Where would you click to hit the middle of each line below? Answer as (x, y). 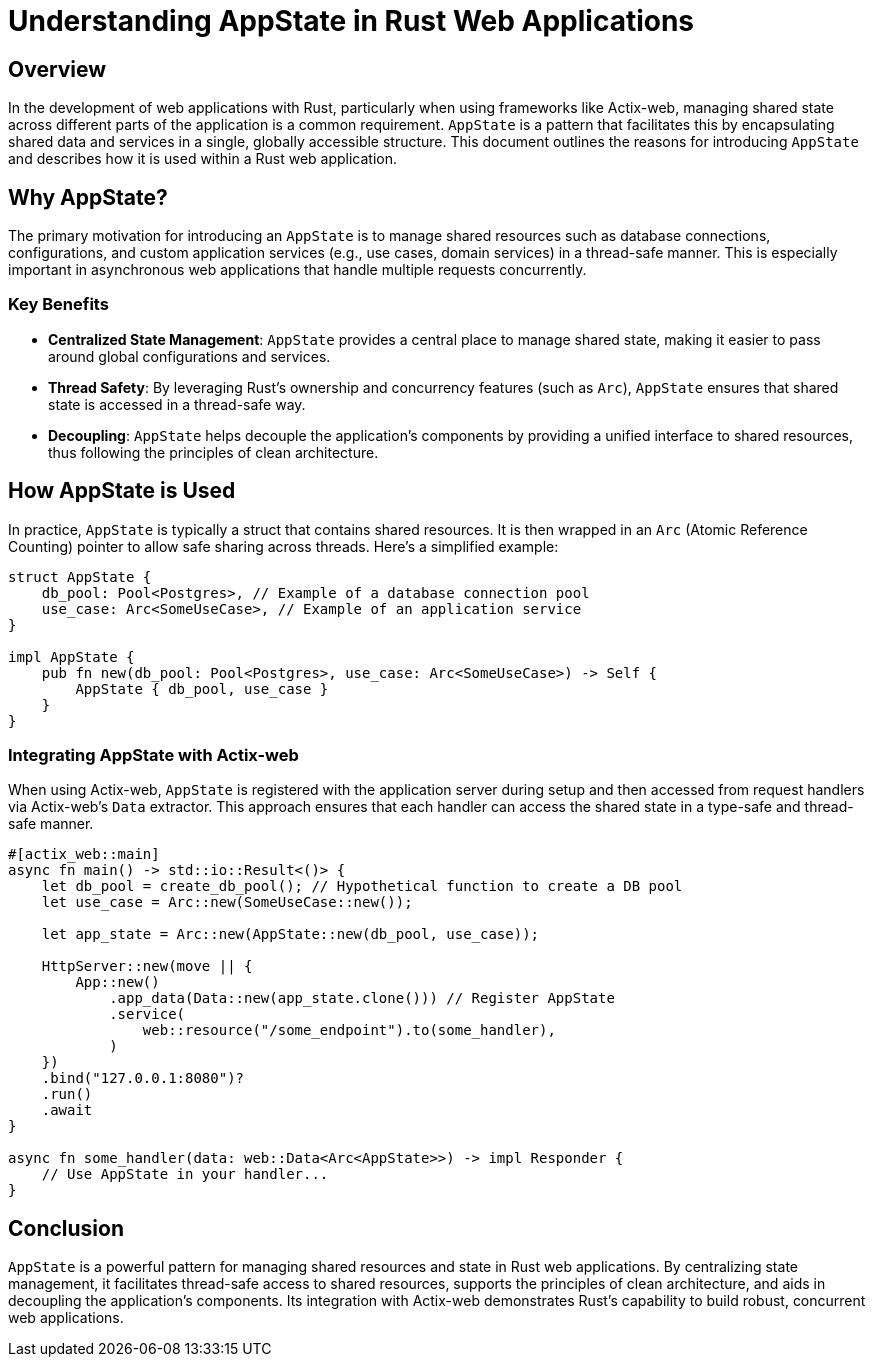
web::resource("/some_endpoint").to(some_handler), (349, 1030)
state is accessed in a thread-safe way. (177, 404)
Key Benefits (58, 304)
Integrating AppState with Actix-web (153, 754)
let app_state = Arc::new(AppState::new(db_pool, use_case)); (290, 934)
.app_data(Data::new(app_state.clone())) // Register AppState (362, 998)
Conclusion (66, 1228)
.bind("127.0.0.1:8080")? (143, 1078)
